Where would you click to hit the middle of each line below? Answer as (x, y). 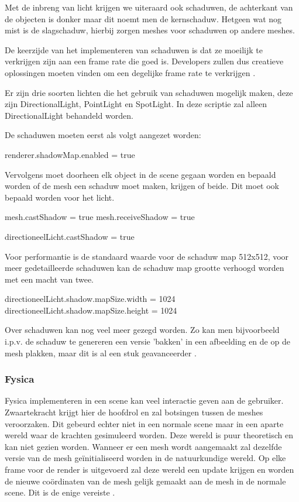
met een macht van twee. (49, 279)
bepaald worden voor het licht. (60, 197)
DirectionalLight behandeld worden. (69, 115)
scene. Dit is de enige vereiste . (60, 492)
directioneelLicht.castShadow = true (70, 236)
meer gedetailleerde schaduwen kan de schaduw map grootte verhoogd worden (145, 268)
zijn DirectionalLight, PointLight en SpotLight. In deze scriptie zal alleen (136, 104)
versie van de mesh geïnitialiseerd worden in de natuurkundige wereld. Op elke (145, 458)
